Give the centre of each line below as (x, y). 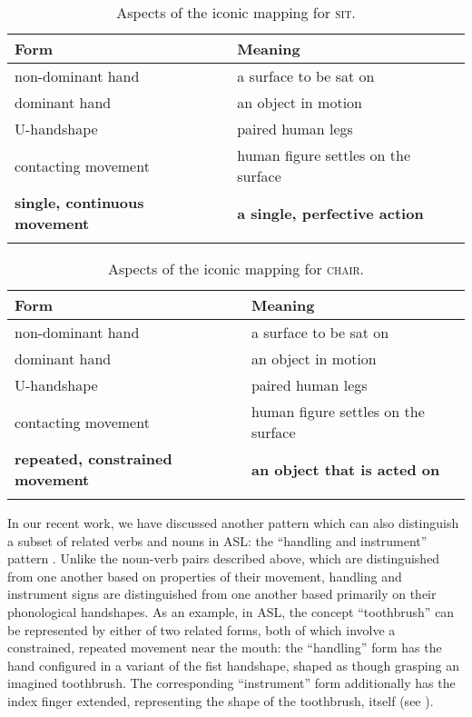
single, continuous (79, 202)
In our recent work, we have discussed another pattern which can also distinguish (233, 523)
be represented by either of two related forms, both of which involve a (202, 629)
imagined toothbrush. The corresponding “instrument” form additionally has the (231, 683)
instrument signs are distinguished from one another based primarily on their (222, 594)
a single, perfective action (330, 213)
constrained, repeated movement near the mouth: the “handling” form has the (225, 647)
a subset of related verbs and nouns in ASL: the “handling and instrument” (217, 540)
